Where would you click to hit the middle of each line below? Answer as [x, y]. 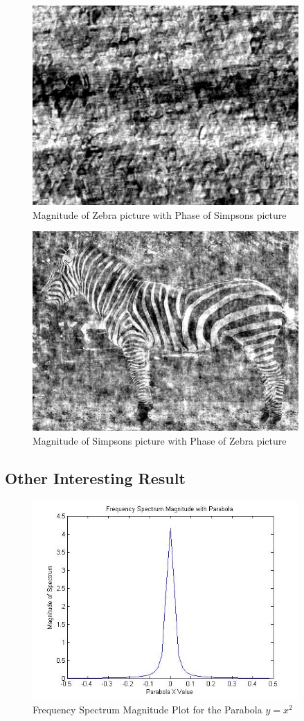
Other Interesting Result [95, 478]
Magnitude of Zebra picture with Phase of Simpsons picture [160, 214]
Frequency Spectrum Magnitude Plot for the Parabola [147, 710]
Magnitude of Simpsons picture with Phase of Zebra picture [160, 440]
